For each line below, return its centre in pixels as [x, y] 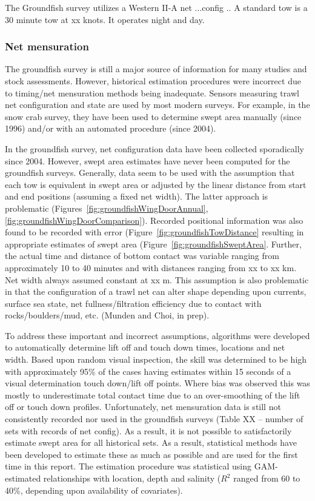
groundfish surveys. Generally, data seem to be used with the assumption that [150, 173]
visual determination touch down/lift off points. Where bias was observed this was [157, 383]
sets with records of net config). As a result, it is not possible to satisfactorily [148, 430]
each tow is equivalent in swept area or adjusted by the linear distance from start [156, 184]
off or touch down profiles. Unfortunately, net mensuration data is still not [143, 407]
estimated [23, 478]
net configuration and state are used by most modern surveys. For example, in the [157, 105]
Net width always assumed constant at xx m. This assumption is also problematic [157, 279]
